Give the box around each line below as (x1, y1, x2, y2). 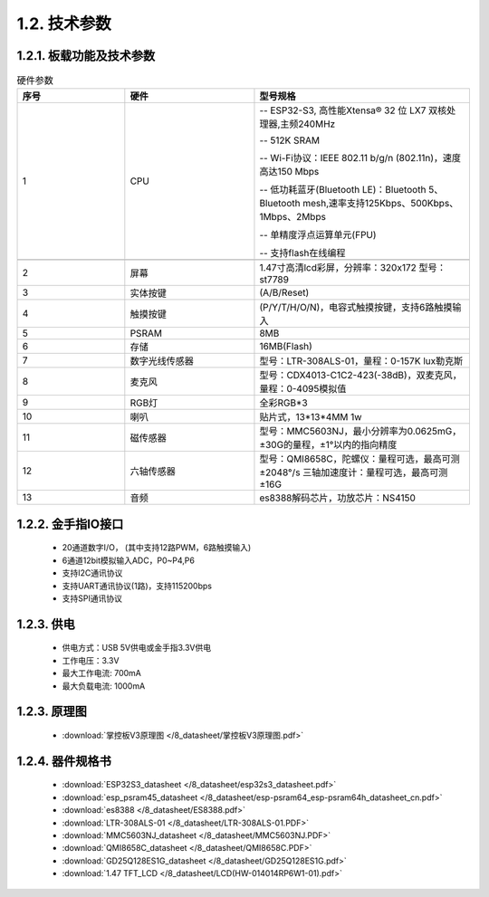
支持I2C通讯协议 (62, 568, 123, 578)
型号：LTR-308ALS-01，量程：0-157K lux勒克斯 (259, 355, 464, 367)
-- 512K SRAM (259, 134, 321, 147)
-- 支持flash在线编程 (259, 247, 346, 260)
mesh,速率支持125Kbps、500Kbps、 (302, 197, 459, 210)
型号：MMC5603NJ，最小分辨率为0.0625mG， (259, 425, 462, 438)
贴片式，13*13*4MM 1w (259, 411, 362, 424)
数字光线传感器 (129, 355, 194, 367)
